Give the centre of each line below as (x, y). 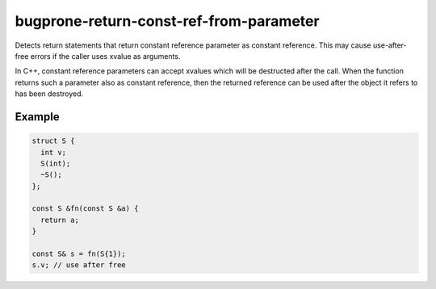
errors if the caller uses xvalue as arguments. (105, 56)
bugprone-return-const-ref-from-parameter (167, 21)
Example (37, 117)
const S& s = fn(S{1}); (79, 254)
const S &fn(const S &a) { (85, 209)
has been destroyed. (49, 94)
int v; (54, 152)
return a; (60, 220)
